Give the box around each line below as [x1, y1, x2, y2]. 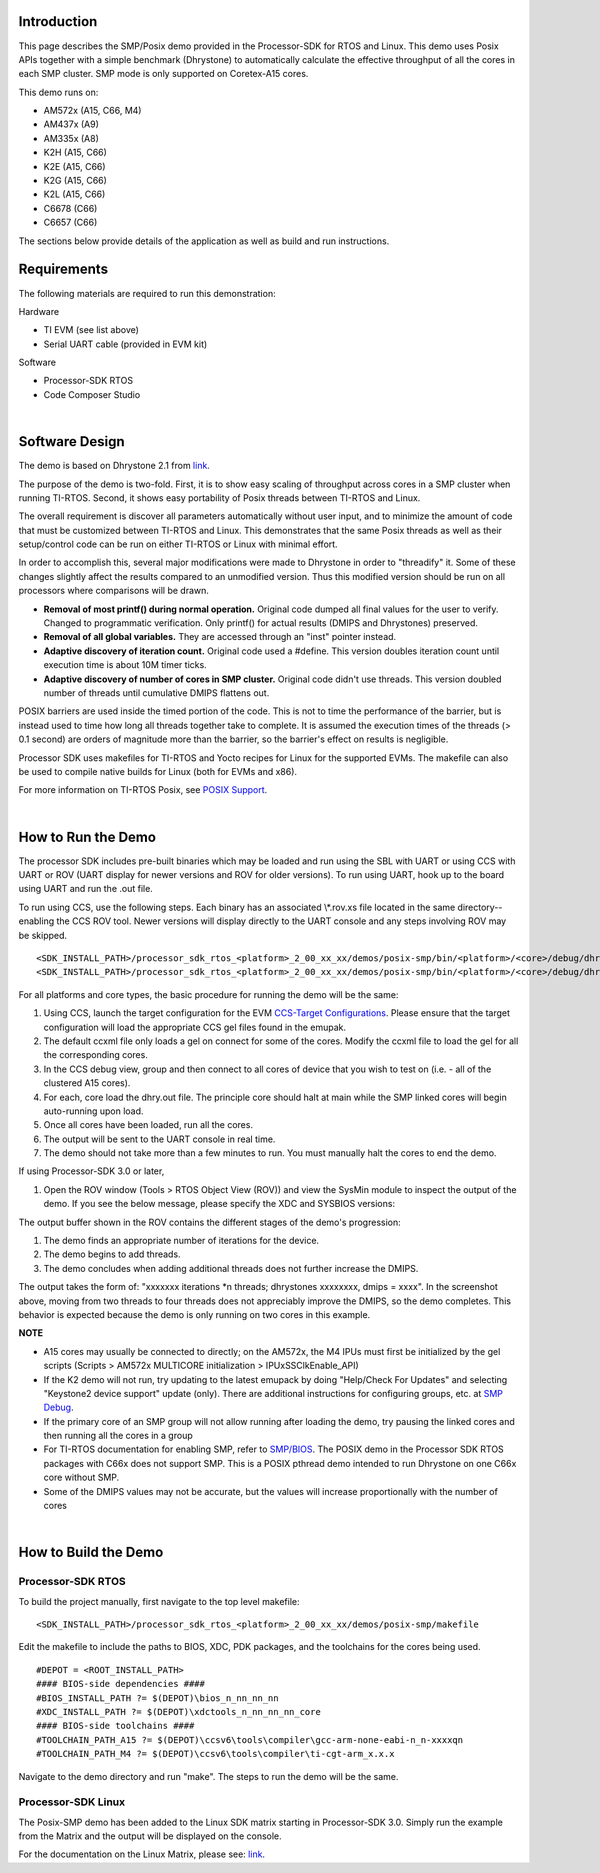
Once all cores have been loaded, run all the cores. [43, 1119, 254, 1131]
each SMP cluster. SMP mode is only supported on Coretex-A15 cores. [18, 68, 309, 80]
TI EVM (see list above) [43, 324, 140, 336]
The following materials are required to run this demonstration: [18, 287, 276, 299]
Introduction [18, 13, 98, 30]
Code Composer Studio [43, 388, 141, 400]
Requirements [18, 261, 109, 278]
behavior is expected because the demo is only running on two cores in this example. [18, 1308, 371, 1320]
